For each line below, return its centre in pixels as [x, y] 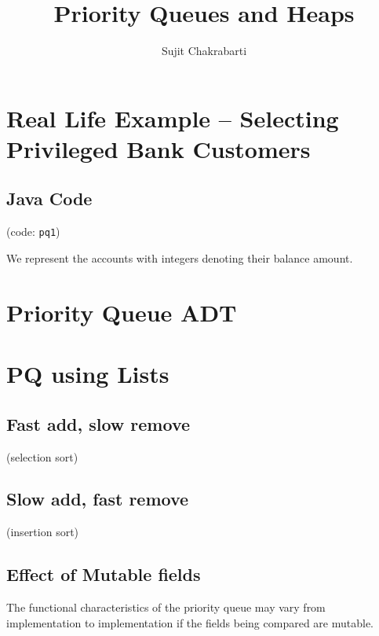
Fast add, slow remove [98, 423]
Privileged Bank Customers [159, 148]
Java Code [49, 199]
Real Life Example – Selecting [173, 118]
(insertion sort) [43, 532]
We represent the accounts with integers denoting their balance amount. [180, 257]
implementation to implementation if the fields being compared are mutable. [190, 622]
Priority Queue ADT [122, 312]
